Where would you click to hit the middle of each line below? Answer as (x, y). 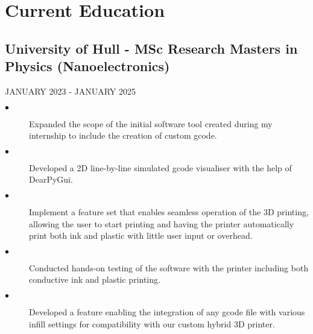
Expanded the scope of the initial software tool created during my (151, 123)
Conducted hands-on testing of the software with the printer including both (169, 267)
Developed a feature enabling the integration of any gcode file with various (167, 311)
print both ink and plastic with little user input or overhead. (141, 235)
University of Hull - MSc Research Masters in (151, 48)
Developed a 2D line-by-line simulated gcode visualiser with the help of (160, 167)
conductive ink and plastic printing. (95, 279)
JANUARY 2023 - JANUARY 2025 (70, 91)
